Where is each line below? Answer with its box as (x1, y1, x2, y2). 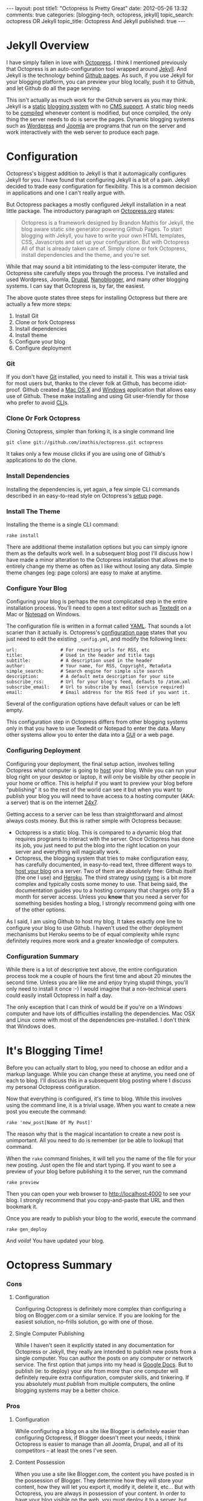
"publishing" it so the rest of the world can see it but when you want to (6, 786, 182, 793)
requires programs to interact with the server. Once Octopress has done (14, 835, 195, 842)
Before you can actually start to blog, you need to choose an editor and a (6, 1063, 188, 1071)
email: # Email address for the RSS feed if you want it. (6, 690, 190, 696)
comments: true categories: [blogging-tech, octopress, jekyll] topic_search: (6, 11, 195, 18)
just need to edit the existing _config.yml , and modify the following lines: (6, 635, 187, 643)
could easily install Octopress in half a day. (6, 991, 113, 999)
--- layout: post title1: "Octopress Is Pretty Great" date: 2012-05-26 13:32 (6, 5, 188, 12)
